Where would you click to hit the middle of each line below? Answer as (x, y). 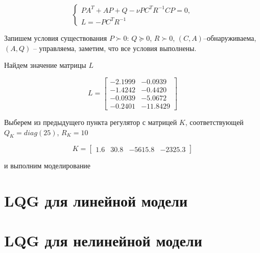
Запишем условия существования (56, 38)
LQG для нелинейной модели (103, 241)
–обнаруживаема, (230, 38)
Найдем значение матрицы (45, 65)
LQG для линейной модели (96, 201)
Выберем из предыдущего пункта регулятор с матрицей (91, 122)
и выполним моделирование (48, 166)
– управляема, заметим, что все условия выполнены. (115, 48)
